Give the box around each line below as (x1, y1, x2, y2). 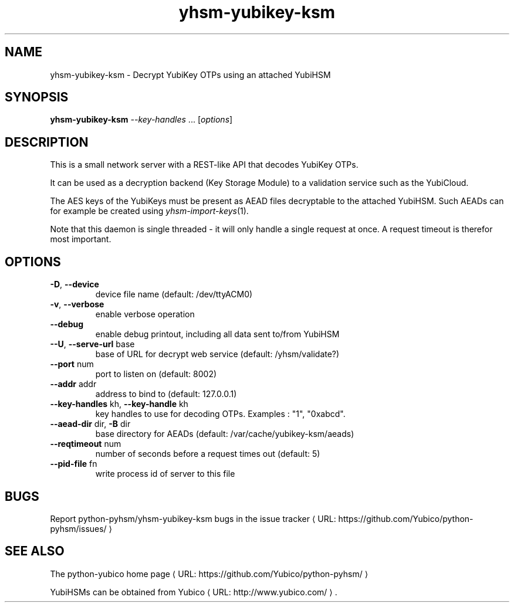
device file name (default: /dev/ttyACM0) (95, 289, 253, 300)
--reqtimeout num (50, 439, 121, 449)
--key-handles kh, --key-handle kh (50, 399, 188, 409)
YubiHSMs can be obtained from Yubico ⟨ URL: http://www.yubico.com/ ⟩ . (50, 586, 337, 597)
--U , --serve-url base (50, 339, 135, 350)
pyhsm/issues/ (50, 523, 107, 534)
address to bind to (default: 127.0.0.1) (95, 389, 237, 399)
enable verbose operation (95, 309, 195, 320)
